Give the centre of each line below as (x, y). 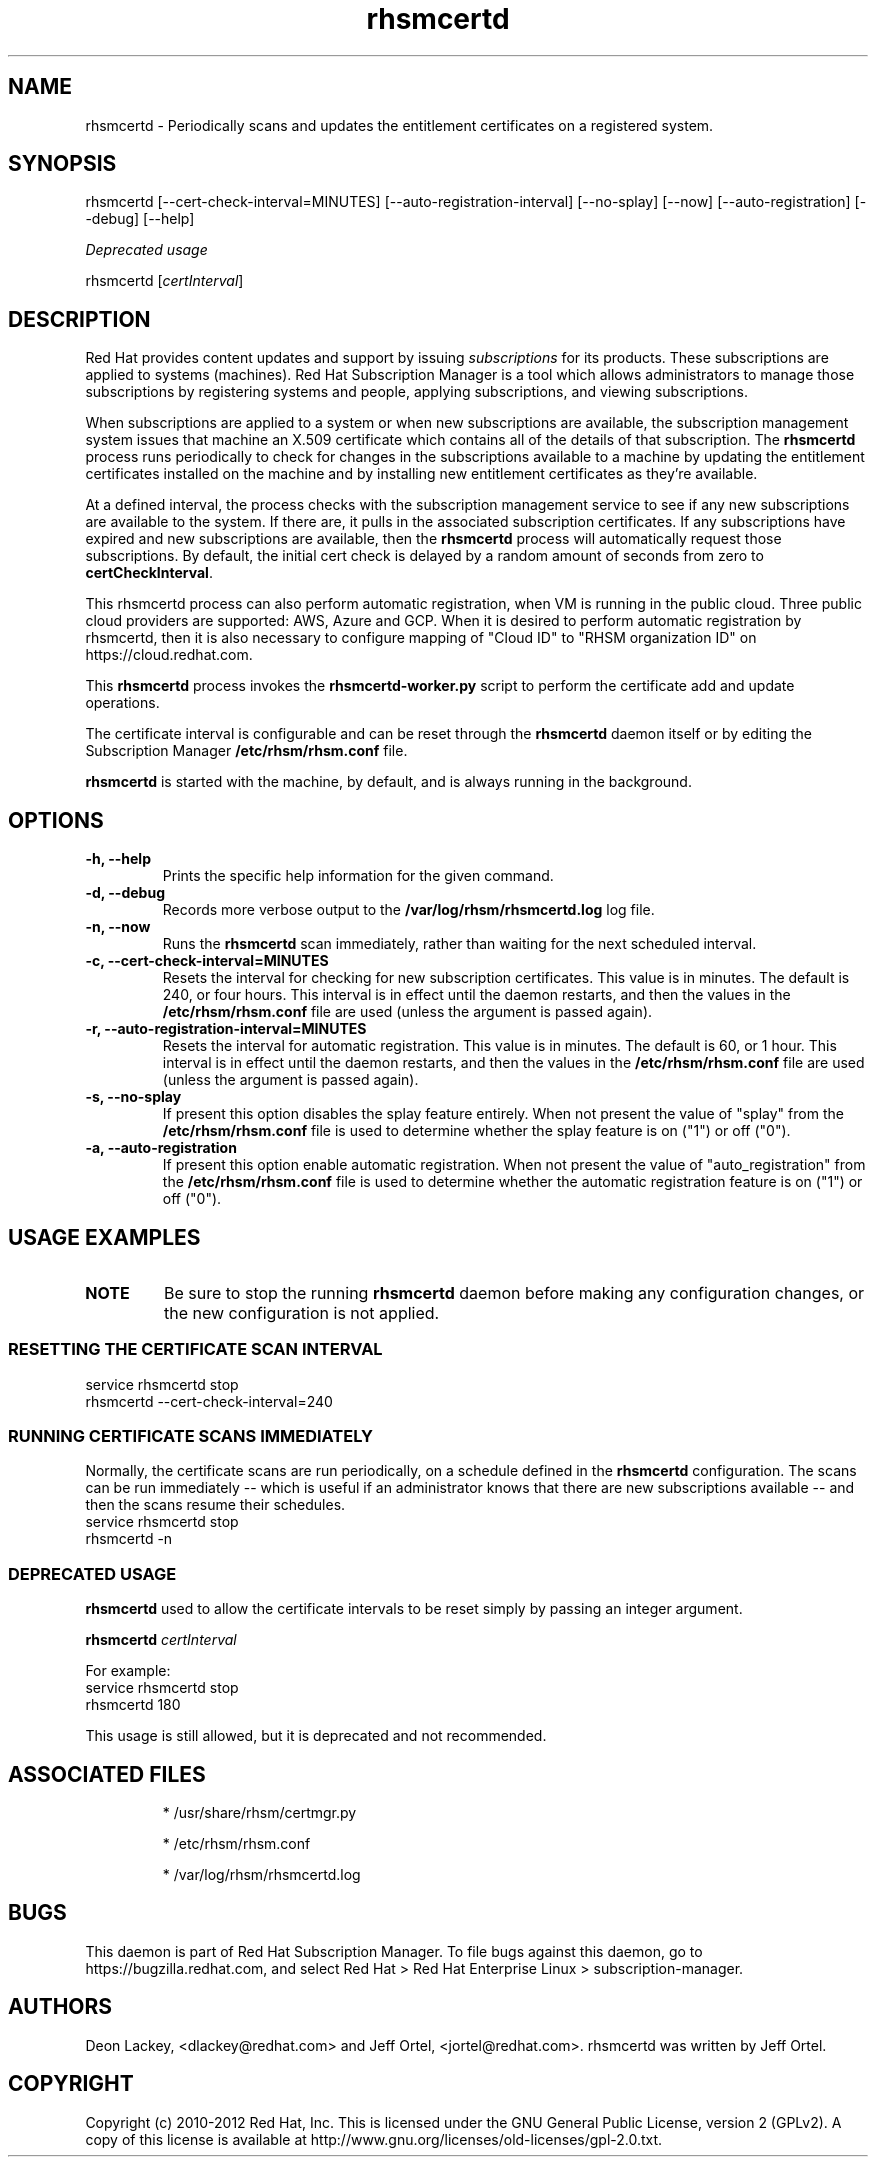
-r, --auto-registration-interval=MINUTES (226, 1029)
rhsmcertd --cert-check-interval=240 (209, 1401)
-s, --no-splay (133, 1097)
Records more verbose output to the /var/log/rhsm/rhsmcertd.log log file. (408, 910)
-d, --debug (125, 893)
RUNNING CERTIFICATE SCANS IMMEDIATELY (190, 1436)
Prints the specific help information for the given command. (358, 876)
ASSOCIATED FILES (107, 1774)
